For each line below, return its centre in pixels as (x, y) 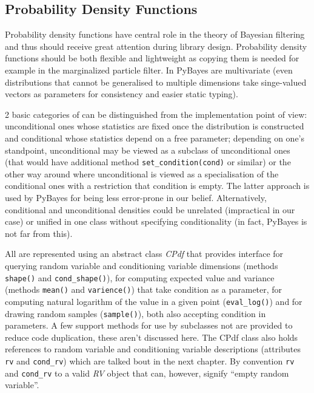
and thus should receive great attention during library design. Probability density (156, 46)
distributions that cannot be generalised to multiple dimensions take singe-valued (156, 82)
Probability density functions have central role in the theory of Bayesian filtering (155, 34)
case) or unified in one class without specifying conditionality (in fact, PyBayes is (156, 221)
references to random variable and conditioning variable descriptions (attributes (153, 349)
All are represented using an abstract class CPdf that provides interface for (144, 254)
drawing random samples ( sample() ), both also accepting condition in (135, 313)
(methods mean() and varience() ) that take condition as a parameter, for (144, 289)
